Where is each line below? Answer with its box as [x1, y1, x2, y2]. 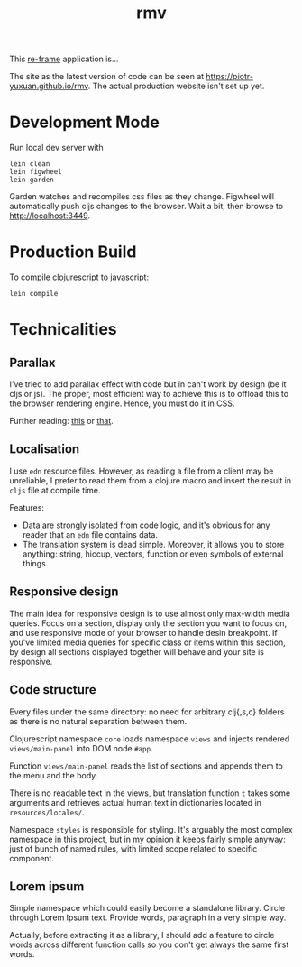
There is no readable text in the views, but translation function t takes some [9, 787, 291, 798]
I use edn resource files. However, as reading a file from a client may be [9, 465, 274, 476]
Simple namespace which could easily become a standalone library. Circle [9, 903, 286, 914]
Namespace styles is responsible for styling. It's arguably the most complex [9, 824, 293, 834]
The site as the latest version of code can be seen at [9, 71, 205, 82]
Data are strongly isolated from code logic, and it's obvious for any [22, 520, 270, 530]
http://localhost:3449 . [9, 210, 91, 221]
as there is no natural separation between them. [9, 715, 188, 726]
